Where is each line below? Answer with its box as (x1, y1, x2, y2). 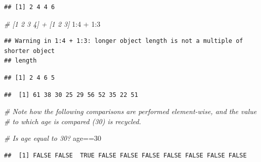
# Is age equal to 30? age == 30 (4, 133, 102, 143)
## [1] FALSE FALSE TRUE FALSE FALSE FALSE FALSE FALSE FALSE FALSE (4, 151, 247, 159)
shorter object (4, 47, 55, 55)
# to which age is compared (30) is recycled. (4, 116, 141, 126)
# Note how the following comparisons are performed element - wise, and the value (4, 106, 257, 117)
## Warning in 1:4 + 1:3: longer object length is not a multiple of (4, 37, 243, 45)
